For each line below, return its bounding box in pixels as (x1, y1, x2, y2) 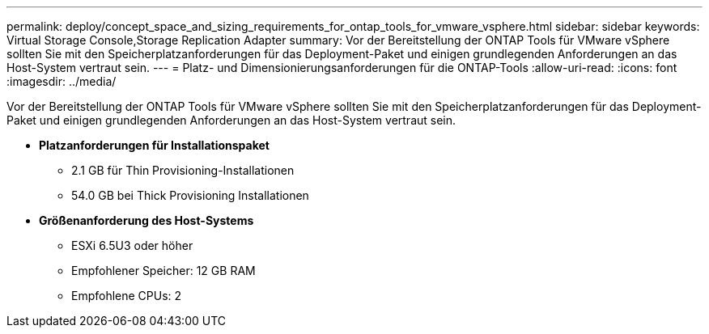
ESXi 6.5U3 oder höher (71, 239, 193, 252)
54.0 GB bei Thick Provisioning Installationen (71, 188, 309, 202)
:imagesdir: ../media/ (6, 74, 117, 88)
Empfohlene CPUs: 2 (71, 289, 182, 302)
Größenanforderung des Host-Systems (39, 214, 254, 227)
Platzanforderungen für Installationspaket (39, 138, 270, 152)
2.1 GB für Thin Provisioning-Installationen (71, 163, 295, 177)
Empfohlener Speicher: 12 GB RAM (71, 264, 256, 277)
